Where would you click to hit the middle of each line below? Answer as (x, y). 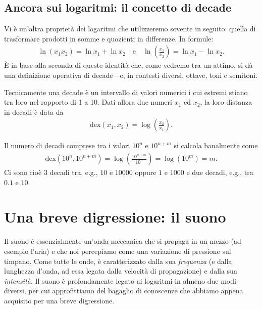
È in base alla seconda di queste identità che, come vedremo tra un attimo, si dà (128, 65)
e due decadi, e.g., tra (220, 172)
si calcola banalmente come (216, 145)
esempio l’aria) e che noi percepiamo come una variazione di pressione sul (118, 251)
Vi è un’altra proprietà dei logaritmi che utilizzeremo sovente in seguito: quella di (130, 29)
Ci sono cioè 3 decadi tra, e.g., (51, 172)
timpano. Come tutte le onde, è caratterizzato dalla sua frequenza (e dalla (118, 261)
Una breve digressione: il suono (115, 217)
